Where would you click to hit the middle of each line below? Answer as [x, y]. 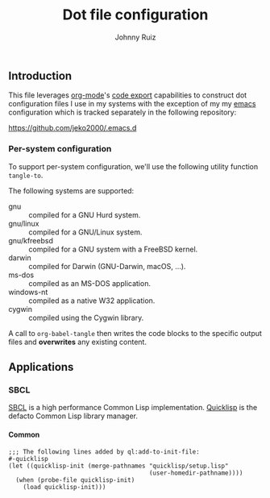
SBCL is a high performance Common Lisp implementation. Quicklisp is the [133, 408]
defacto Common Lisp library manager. [73, 416]
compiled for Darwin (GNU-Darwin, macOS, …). [107, 266]
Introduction [40, 75]
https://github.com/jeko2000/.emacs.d [73, 128]
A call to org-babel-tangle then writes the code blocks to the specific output [135, 333]
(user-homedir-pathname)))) [196, 473]
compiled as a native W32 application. [92, 301]
